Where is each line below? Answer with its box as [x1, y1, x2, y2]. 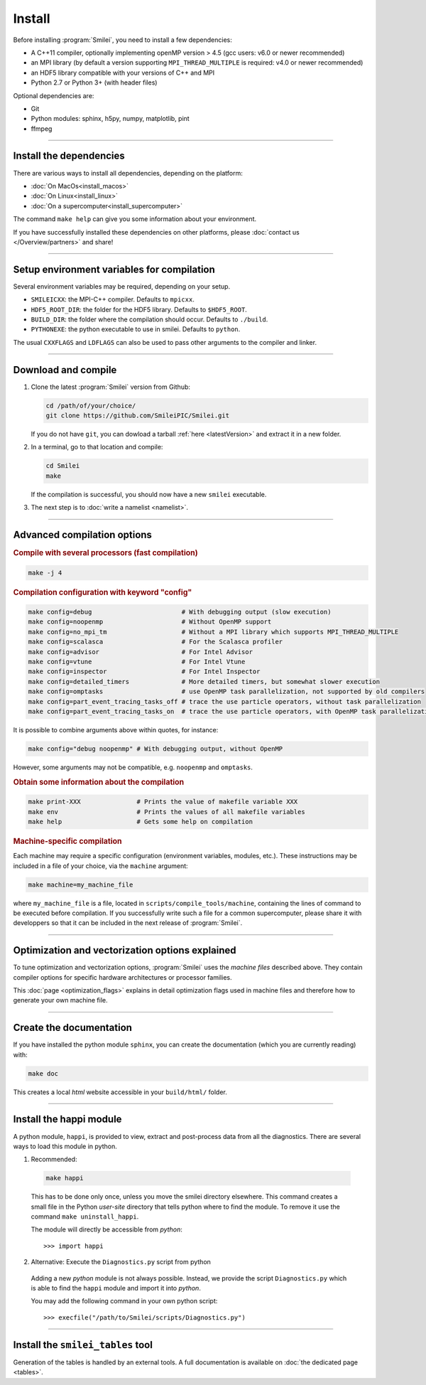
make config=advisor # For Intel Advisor [28, 648, 253, 656]
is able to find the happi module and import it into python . [31, 1284, 202, 1293]
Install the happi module [13, 1113, 122, 1125]
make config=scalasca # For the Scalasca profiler [28, 638, 283, 646]
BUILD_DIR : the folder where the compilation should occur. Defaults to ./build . [31, 315, 268, 323]
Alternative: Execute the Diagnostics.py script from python [31, 1258, 211, 1266]
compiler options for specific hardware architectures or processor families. [13, 973, 232, 981]
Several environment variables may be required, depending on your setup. [13, 282, 231, 291]
